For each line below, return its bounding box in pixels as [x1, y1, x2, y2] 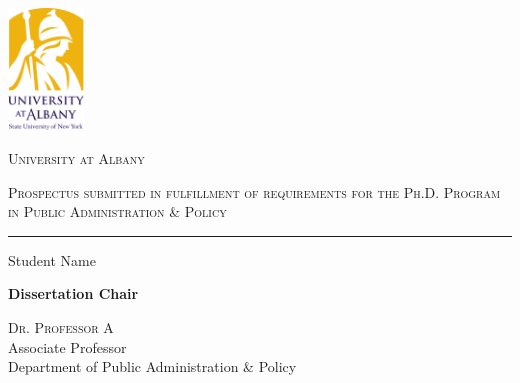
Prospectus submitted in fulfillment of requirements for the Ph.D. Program [8, 181, 501, 202]
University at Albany [8, 148, 145, 169]
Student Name [8, 249, 96, 270]
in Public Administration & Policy [8, 201, 227, 222]
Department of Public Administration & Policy [8, 356, 297, 377]
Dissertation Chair [8, 283, 139, 304]
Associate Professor [8, 336, 127, 357]
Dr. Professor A [8, 317, 114, 338]
